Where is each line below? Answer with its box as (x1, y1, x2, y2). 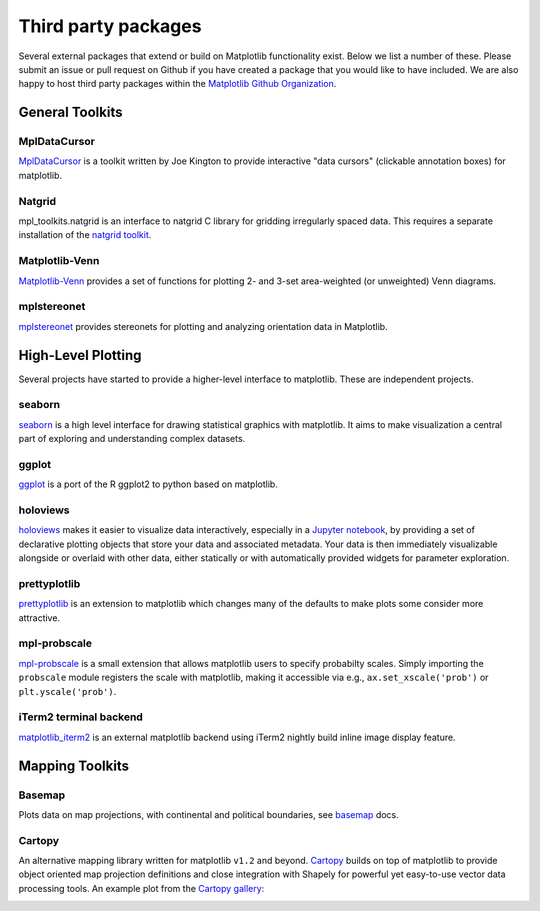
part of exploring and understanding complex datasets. (18, 433, 246, 445)
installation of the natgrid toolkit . (18, 229, 152, 241)
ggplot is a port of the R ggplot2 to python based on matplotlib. (18, 478, 279, 490)
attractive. (18, 611, 60, 624)
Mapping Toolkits (18, 757, 130, 774)
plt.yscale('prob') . (18, 685, 117, 697)
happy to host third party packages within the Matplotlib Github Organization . (18, 78, 337, 90)
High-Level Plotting (18, 346, 142, 364)
